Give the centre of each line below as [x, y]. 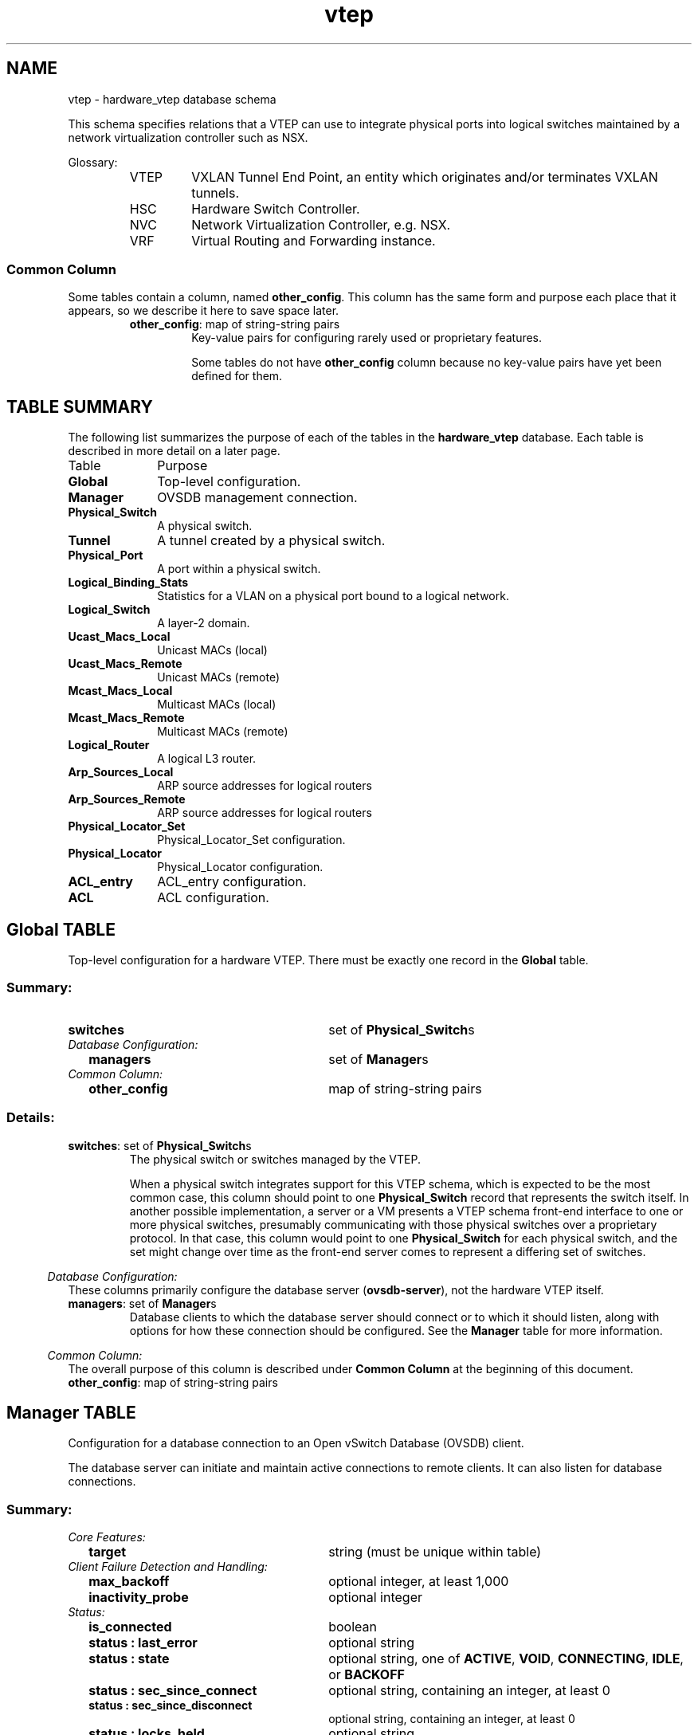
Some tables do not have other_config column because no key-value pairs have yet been [427, 363]
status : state [129, 1659]
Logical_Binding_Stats [128, 583]
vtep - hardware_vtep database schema [172, 99]
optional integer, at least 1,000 [419, 1582]
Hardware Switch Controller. [276, 208]
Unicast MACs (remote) [219, 677]
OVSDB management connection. [257, 498]
